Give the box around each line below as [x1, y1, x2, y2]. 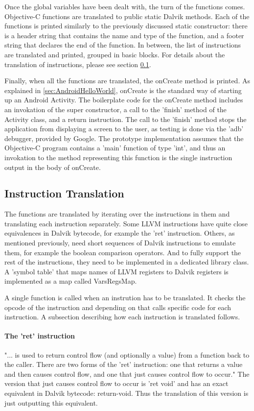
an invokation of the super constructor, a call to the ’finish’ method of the [4, 104, 227, 114]
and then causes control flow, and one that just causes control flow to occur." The [4, 368, 250, 379]
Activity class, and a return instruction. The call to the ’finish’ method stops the [4, 114, 247, 124]
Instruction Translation [4, 186, 124, 201]
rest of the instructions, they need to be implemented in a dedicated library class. [4, 257, 249, 267]
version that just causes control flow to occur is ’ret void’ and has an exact [4, 378, 229, 388]
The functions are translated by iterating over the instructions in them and [4, 209, 230, 219]
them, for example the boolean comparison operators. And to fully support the [4, 247, 241, 257]
